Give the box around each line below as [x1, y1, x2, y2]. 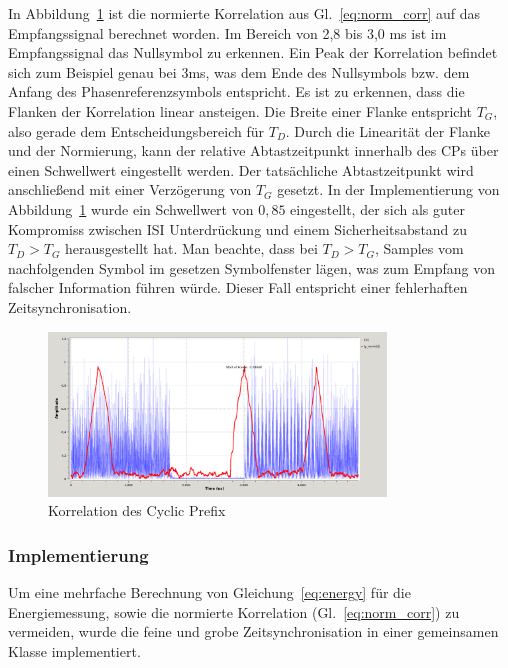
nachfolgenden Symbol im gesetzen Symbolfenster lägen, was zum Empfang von [8, 257, 495, 278]
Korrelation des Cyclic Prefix [48, 500, 226, 521]
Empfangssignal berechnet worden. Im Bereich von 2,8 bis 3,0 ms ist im [8, 22, 447, 43]
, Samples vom [374, 238, 464, 259]
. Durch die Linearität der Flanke [285, 120, 490, 141]
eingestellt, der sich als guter [290, 198, 465, 219]
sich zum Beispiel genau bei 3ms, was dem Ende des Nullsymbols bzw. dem [8, 61, 470, 82]
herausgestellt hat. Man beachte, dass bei [65, 238, 318, 259]
